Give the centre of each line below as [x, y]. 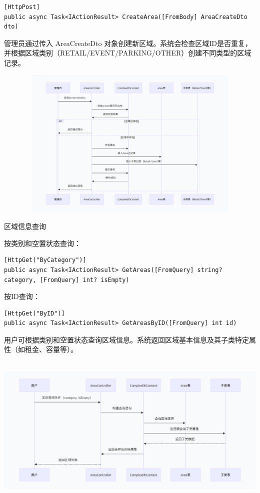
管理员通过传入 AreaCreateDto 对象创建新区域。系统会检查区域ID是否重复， [128, 43]
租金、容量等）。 [51, 349]
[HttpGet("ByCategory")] [45, 260]
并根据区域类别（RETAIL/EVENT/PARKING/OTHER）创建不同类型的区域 [128, 53]
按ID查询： [22, 296]
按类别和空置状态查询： [42, 243]
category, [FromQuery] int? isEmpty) [67, 280]
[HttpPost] [22, 7]
